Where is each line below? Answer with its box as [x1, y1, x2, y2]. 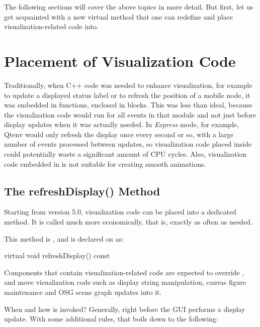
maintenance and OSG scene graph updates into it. [4, 287, 162, 297]
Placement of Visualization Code [4, 50, 236, 71]
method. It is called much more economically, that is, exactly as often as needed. [4, 216, 252, 227]
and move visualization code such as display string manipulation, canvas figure [4, 277, 246, 287]
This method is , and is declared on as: [4, 233, 124, 244]
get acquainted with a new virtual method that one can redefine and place [4, 11, 233, 22]
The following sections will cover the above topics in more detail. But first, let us [4, 2, 253, 12]
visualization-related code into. [4, 21, 99, 32]
